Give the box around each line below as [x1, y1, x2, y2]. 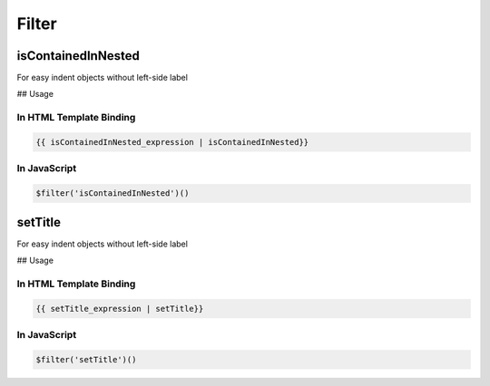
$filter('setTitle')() [35, 354, 137, 364]
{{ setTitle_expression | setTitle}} [35, 304, 204, 314]
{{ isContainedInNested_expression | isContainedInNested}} [35, 137, 309, 147]
